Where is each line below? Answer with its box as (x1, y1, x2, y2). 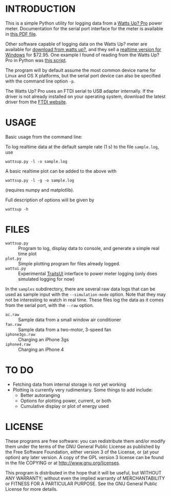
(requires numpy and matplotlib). (5, 187, 74, 193)
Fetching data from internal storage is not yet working (12, 381, 126, 387)
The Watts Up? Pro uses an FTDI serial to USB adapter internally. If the (5, 88, 154, 94)
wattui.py (5, 266, 27, 271)
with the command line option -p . (5, 78, 75, 84)
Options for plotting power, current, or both (20, 398, 112, 404)
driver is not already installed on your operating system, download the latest (5, 93, 166, 99)
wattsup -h (5, 206, 29, 212)
